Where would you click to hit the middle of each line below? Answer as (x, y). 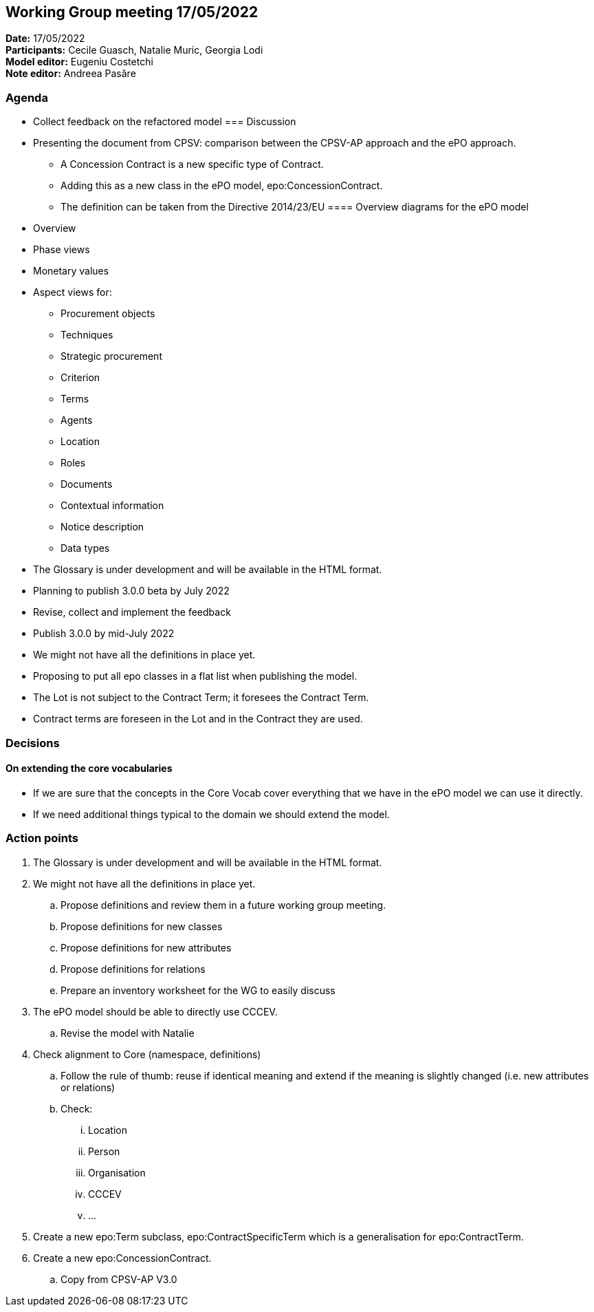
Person (104, 1151)
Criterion (80, 378)
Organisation (117, 1172)
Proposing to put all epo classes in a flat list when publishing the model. (195, 676)
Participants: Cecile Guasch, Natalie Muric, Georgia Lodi (134, 50)
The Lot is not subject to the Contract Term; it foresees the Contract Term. (201, 698)
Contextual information (112, 506)
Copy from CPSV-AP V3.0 (119, 1279)
